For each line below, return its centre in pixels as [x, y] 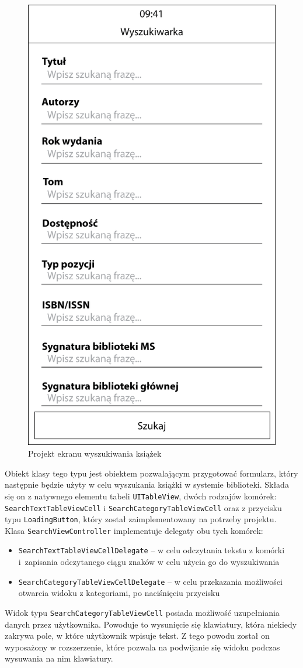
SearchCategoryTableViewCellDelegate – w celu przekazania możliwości [150, 581]
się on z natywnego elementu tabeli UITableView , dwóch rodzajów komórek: [141, 496]
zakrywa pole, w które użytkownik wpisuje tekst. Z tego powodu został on [137, 636]
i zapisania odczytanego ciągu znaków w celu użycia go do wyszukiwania [149, 562]
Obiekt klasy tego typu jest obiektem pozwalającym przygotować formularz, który [151, 473]
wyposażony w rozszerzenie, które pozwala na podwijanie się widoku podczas [142, 647]
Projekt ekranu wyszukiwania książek [95, 453]
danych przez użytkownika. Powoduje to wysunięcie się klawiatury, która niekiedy [151, 624]
